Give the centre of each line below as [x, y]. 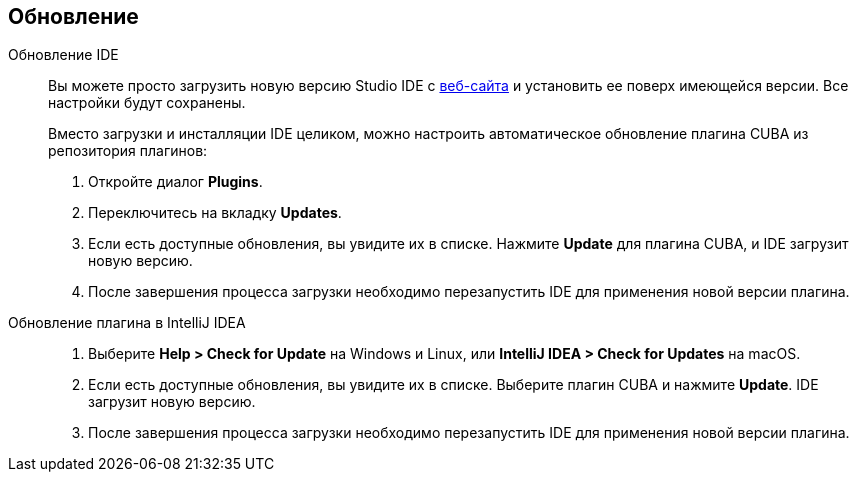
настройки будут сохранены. [147, 103]
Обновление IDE [63, 55]
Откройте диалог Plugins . [175, 182]
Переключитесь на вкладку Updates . [215, 213]
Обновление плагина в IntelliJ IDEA [127, 323]
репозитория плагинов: [128, 151]
